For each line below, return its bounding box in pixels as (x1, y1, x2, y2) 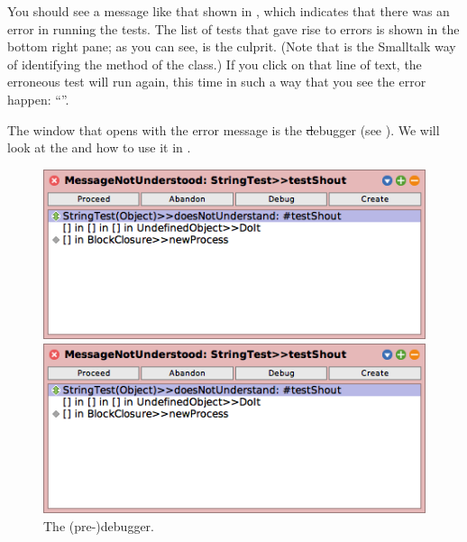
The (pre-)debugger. (43, 516, 154, 535)
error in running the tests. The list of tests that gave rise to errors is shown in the (7, 19, 460, 38)
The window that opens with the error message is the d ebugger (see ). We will (7, 120, 440, 139)
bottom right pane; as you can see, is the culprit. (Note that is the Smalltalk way (7, 37, 456, 56)
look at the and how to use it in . (7, 138, 191, 157)
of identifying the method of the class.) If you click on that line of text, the (7, 54, 422, 73)
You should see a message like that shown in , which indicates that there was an (7, 2, 450, 20)
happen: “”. (7, 89, 69, 108)
